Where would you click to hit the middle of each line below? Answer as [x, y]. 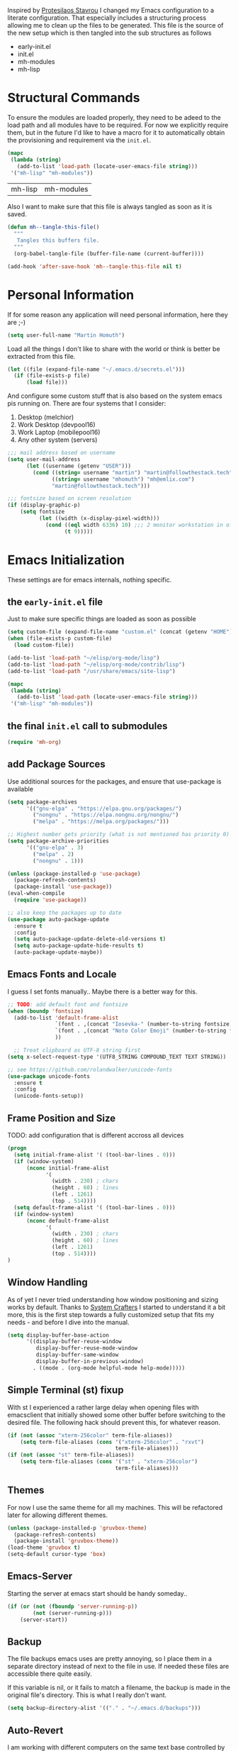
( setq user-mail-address [44, 460]
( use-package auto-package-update [58, 919]
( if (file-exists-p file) [52, 376]
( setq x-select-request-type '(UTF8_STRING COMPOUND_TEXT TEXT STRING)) [117, 1057]
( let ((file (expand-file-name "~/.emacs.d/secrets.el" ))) [96, 369]
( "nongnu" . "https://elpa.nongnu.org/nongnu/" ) [106, 815]
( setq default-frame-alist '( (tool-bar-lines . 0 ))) [95, 1207]
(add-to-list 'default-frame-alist [66, 1018]
